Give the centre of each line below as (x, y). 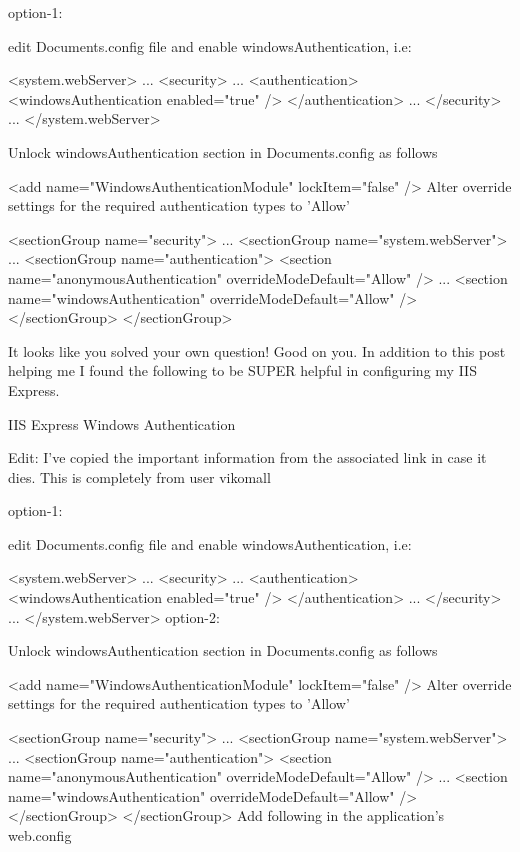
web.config (40, 835)
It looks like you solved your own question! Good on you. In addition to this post (257, 350)
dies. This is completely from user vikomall (139, 476)
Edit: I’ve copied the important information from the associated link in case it (247, 457)
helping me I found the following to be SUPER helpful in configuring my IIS (242, 370)
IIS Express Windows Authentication (122, 423)
